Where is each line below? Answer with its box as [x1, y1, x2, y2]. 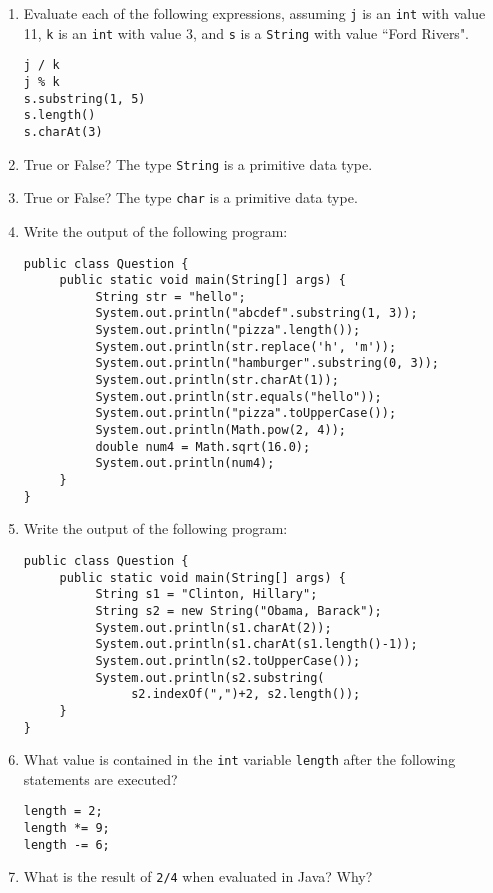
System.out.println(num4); [95, 456, 275, 471]
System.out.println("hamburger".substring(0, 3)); [95, 356, 440, 371]
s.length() [23, 108, 96, 123]
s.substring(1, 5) [23, 91, 146, 106]
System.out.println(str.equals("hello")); [95, 389, 382, 404]
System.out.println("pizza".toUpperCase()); [95, 406, 397, 421]
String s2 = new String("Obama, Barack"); [95, 603, 382, 618]
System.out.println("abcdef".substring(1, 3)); [95, 306, 418, 321]
